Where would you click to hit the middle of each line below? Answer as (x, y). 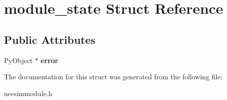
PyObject (19, 60)
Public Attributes (50, 39)
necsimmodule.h (28, 93)
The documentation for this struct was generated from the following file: (113, 77)
